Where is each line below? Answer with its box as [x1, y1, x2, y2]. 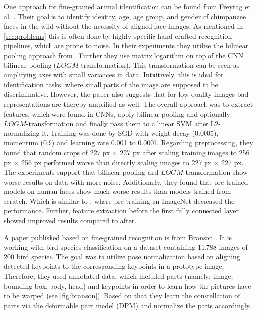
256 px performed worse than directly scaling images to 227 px [21, 157, 211, 167]
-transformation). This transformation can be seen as [78, 60, 240, 70]
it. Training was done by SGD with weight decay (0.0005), [42, 127, 219, 138]
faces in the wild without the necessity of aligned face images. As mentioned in [4, 21, 243, 31]
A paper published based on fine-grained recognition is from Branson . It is [4, 232, 232, 242]
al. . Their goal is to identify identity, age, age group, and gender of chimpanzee [4, 11, 246, 21]
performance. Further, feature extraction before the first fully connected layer [4, 205, 239, 216]
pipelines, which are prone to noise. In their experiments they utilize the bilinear [4, 40, 249, 51]
